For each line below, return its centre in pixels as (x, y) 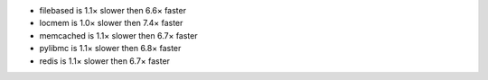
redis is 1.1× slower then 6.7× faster (105, 61)
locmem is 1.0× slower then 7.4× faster (111, 23)
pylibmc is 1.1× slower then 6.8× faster (110, 49)
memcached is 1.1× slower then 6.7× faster (118, 35)
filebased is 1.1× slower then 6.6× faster (113, 10)
